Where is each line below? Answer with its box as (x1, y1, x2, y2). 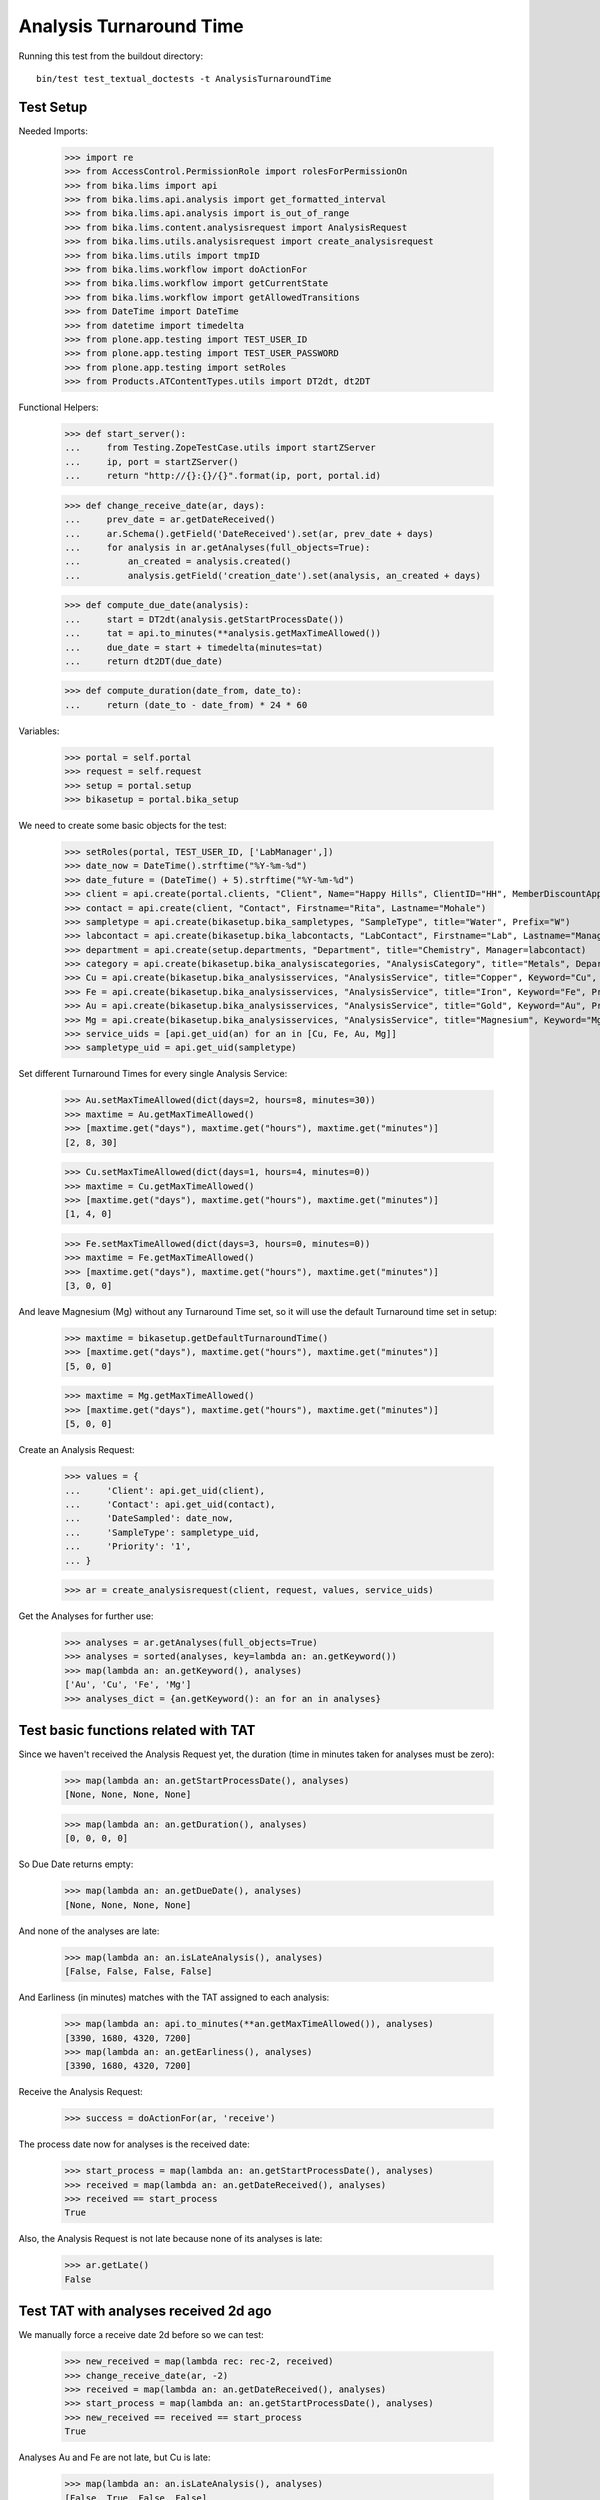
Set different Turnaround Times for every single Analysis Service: (18, 1068, 288, 1080)
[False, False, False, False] (64, 1966, 213, 1977)
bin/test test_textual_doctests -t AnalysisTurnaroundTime (36, 73, 332, 84)
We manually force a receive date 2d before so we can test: (18, 2329, 264, 2341)
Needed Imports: (18, 125, 89, 137)
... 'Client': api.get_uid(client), (64, 1485, 265, 1496)
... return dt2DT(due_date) (64, 655, 224, 667)
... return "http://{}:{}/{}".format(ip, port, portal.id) (64, 470, 382, 482)
